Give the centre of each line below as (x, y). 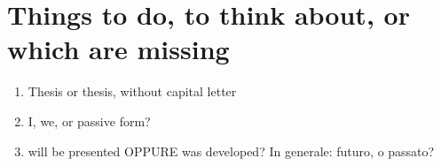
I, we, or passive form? (89, 121)
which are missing (118, 49)
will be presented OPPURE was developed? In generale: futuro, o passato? (231, 151)
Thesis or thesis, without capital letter (132, 91)
